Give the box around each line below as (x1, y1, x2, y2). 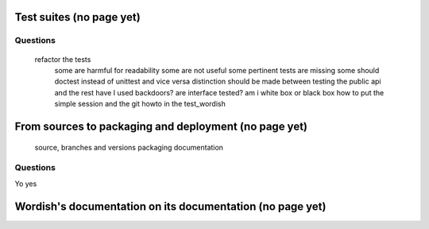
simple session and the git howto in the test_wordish (54, 99, 226, 109)
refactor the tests (34, 54, 91, 64)
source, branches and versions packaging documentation (34, 142, 224, 152)
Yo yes (14, 179, 37, 188)
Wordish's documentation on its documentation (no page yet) (14, 200, 327, 213)
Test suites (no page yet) (14, 10, 141, 24)
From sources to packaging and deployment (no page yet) (14, 119, 307, 133)
